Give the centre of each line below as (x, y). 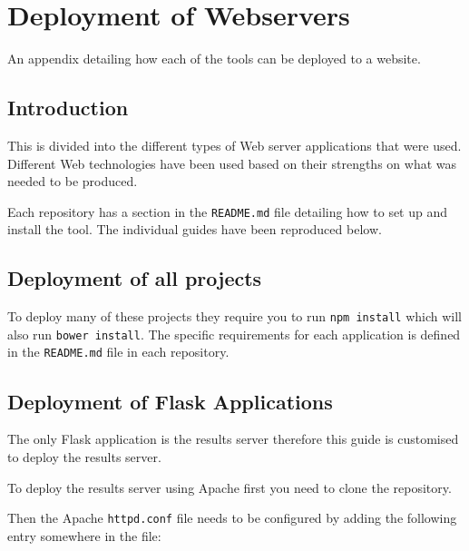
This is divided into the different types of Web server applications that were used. (234, 145)
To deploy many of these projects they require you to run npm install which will (235, 316)
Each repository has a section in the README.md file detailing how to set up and (228, 211)
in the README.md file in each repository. (118, 352)
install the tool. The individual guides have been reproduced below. (195, 229)
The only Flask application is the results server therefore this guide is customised (233, 439)
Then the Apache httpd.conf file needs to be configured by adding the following (232, 518)
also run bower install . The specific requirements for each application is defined (234, 334)
